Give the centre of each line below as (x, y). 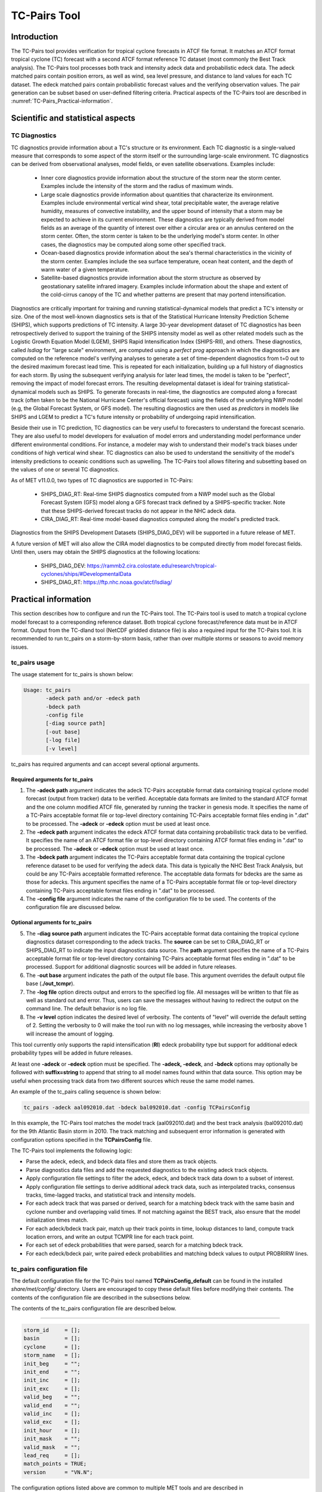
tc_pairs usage (33, 662)
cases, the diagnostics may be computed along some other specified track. (134, 244)
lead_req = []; (52, 1455)
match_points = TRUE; (55, 1464)
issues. (20, 647)
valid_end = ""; (52, 1405)
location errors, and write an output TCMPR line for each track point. (110, 1237)
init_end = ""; (52, 1372)
